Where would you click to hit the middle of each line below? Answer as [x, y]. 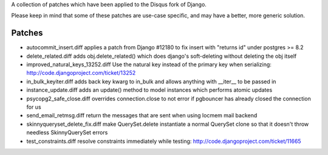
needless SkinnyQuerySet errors [67, 133]
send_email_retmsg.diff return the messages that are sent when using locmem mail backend [142, 115]
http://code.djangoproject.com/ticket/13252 [81, 73]
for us [34, 107]
